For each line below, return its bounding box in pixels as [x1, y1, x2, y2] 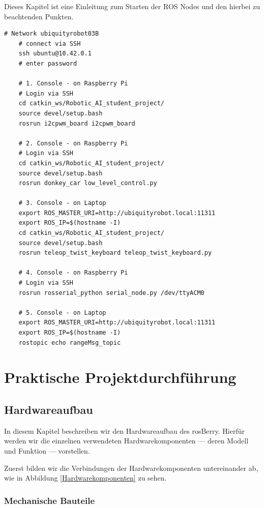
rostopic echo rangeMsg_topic [18, 339, 121, 346]
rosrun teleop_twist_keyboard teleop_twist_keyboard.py [18, 249, 212, 257]
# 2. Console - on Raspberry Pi [18, 139, 128, 147]
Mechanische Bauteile [4, 494, 95, 506]
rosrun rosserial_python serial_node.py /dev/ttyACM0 [18, 289, 204, 296]
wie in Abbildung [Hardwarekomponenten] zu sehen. [4, 472, 167, 483]
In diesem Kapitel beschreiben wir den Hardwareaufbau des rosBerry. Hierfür [4, 425, 245, 436]
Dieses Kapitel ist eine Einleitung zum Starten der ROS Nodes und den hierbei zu [4, 1, 260, 11]
